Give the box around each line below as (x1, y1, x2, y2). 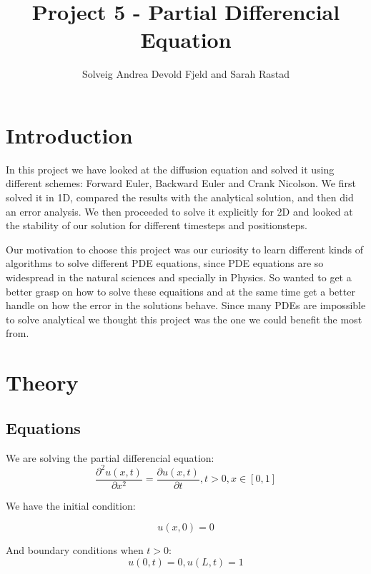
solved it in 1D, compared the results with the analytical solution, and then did (6, 190, 354, 205)
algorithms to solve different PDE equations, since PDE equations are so (6, 256, 324, 271)
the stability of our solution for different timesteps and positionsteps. (6, 218, 307, 233)
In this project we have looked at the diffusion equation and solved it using (6, 161, 335, 176)
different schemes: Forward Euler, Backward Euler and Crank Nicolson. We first (6, 176, 356, 191)
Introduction (6, 120, 133, 149)
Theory (6, 368, 79, 397)
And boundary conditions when (6, 543, 144, 558)
